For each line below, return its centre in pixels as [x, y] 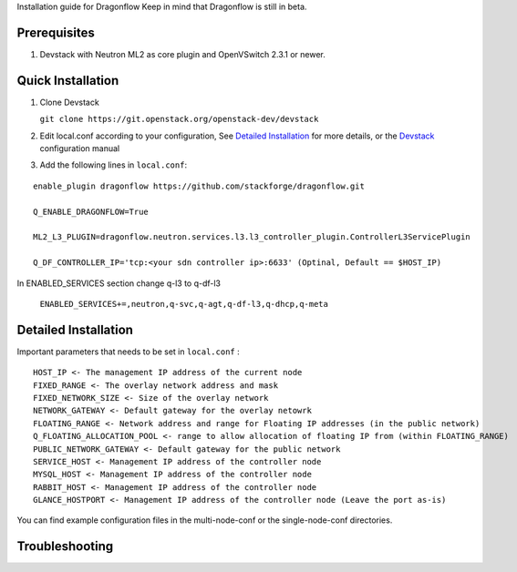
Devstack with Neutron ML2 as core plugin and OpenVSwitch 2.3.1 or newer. [182, 54]
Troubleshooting [65, 546]
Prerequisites [56, 32]
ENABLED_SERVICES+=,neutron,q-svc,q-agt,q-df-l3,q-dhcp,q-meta [184, 304]
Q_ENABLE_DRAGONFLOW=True [91, 211]
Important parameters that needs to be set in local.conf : [129, 352]
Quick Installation [68, 81]
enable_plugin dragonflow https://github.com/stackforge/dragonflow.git [199, 186]
